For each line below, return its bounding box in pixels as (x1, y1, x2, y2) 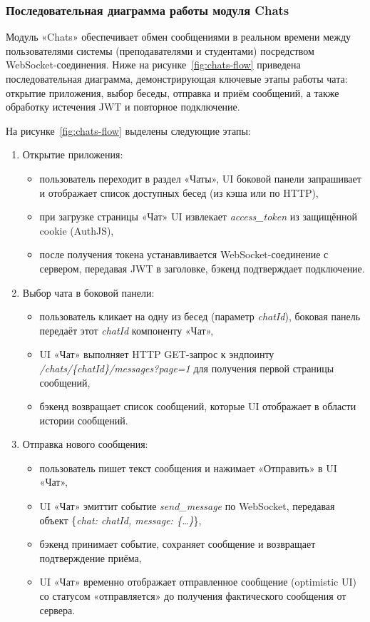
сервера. (39, 602, 76, 617)
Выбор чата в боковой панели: (22, 285, 155, 300)
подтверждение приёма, (39, 550, 142, 565)
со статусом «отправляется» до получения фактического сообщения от (39, 588, 346, 603)
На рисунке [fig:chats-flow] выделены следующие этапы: (6, 123, 251, 138)
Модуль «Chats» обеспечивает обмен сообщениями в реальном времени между (6, 29, 351, 44)
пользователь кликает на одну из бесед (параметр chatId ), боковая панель (39, 309, 361, 324)
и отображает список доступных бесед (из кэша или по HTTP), (39, 185, 319, 200)
